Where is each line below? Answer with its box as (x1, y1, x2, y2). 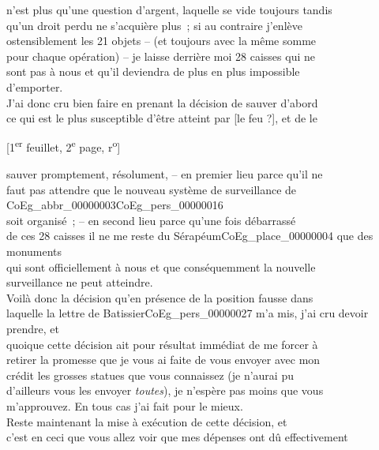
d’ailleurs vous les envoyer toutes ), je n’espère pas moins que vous (6, 382, 324, 399)
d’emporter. (6, 78, 63, 95)
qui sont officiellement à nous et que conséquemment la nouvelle (6, 258, 316, 275)
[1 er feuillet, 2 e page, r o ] (6, 137, 121, 156)
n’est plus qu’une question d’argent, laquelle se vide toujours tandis (6, 2, 332, 17)
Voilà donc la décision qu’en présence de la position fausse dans (6, 289, 313, 306)
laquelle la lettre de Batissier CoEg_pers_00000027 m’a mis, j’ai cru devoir (6, 305, 369, 321)
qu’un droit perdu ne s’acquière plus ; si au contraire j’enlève (6, 17, 302, 33)
